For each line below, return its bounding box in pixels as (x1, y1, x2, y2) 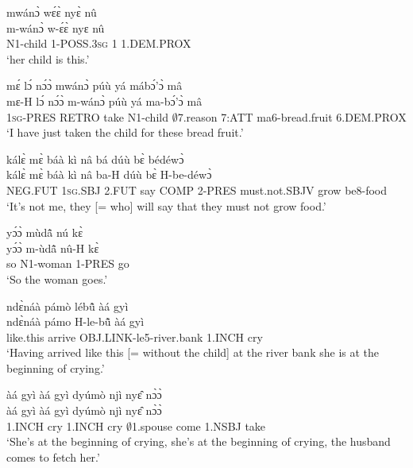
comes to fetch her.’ (6, 448, 100, 465)
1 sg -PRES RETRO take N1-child (6, 108, 168, 125)
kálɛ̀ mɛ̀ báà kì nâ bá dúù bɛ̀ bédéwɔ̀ (6, 150, 184, 167)
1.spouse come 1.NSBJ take (131, 417, 266, 434)
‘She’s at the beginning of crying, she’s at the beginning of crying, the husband (6, 433, 391, 450)
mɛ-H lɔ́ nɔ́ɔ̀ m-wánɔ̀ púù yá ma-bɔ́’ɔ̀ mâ (6, 92, 203, 109)
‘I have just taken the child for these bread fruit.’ (6, 124, 244, 141)
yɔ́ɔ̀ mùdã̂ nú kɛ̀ (6, 224, 83, 241)
